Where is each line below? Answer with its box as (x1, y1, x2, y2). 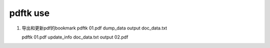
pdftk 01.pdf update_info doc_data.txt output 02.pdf (21, 34, 128, 40)
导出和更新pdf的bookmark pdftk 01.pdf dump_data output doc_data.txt (21, 25, 167, 31)
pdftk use (9, 7, 50, 18)
